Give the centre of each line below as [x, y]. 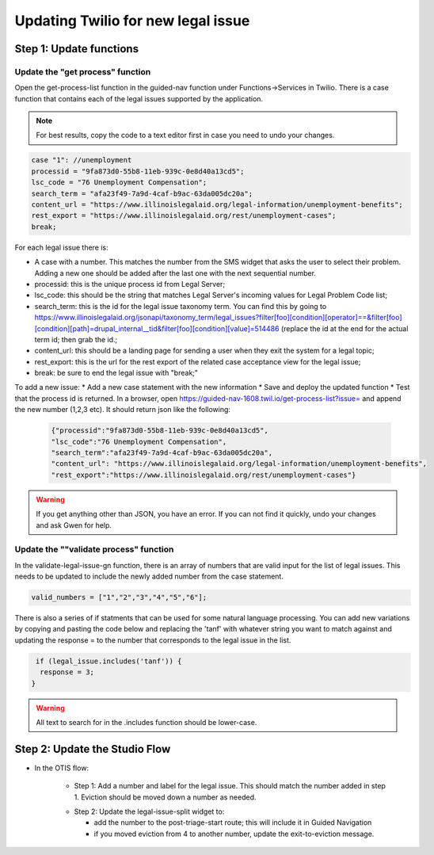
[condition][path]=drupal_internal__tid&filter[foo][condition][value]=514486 [157, 328]
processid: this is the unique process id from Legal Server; [130, 284]
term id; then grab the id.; [76, 339]
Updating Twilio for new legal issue [132, 21]
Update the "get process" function [83, 71]
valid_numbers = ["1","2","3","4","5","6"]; [119, 597]
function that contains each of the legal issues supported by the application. [139, 98]
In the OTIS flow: [62, 768]
